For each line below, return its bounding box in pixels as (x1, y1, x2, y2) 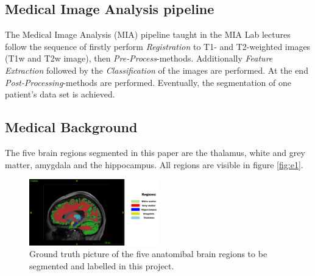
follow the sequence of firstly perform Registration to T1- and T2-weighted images (5, 40, 311, 52)
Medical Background (5, 118, 138, 136)
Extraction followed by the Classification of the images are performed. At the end (5, 63, 308, 76)
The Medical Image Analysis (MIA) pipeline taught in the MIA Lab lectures (5, 28, 291, 41)
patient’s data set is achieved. (5, 88, 115, 101)
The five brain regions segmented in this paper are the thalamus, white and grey (5, 146, 305, 158)
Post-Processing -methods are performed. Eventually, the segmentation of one (5, 76, 291, 88)
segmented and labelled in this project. (29, 259, 174, 272)
